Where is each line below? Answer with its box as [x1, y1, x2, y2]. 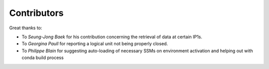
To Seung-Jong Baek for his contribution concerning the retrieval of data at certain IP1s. [21, 34, 203, 40]
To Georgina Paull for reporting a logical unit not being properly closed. [21, 41, 168, 47]
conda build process [21, 55, 64, 61]
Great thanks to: [9, 25, 42, 31]
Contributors [9, 7, 64, 18]
